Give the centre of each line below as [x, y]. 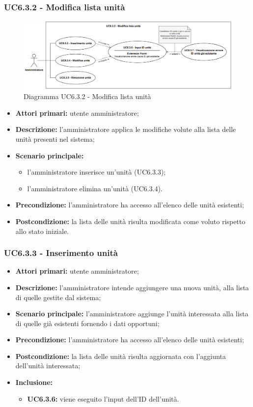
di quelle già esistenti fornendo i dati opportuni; [87, 323]
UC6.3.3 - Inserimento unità [61, 253]
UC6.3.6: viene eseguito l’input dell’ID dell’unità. [103, 398]
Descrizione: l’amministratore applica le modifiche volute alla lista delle [126, 129]
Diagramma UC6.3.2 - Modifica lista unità [87, 96]
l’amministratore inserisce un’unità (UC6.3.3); [97, 172]
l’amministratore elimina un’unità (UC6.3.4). [95, 188]
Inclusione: [34, 382]
